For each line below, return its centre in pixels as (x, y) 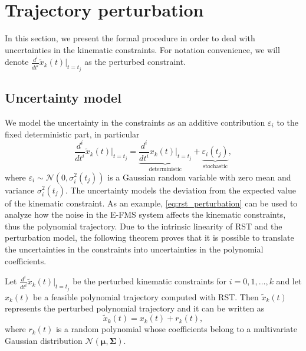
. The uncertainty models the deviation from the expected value (180, 190)
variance (20, 190)
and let (289, 281)
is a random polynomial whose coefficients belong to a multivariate (176, 329)
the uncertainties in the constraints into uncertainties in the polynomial (134, 249)
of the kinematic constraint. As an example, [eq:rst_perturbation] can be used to (151, 203)
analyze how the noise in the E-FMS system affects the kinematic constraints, (145, 214)
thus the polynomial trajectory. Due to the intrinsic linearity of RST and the (144, 226)
